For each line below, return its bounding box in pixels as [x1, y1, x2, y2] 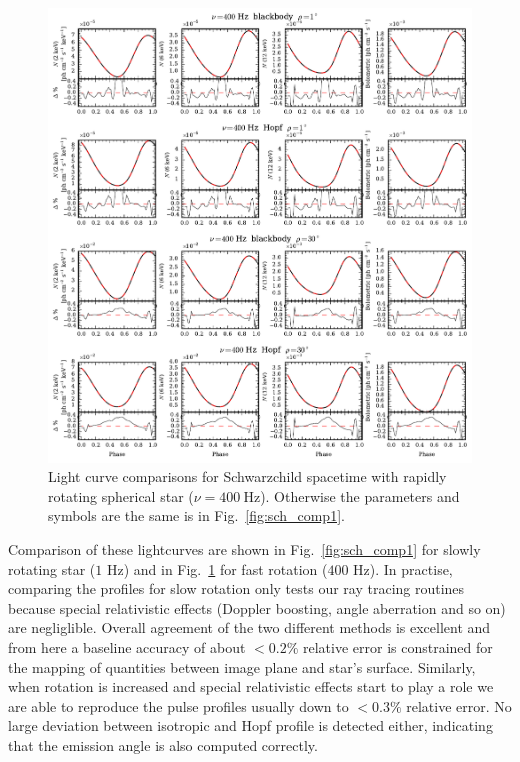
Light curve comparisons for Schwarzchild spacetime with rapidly [48, 466, 447, 487]
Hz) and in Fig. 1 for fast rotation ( [106, 558, 328, 579]
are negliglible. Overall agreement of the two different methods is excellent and [8, 617, 491, 638]
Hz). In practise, [353, 558, 453, 579]
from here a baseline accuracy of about [8, 636, 246, 657]
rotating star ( [8, 558, 96, 579]
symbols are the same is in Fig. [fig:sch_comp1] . [48, 505, 345, 526]
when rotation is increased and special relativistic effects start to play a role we [8, 676, 494, 697]
